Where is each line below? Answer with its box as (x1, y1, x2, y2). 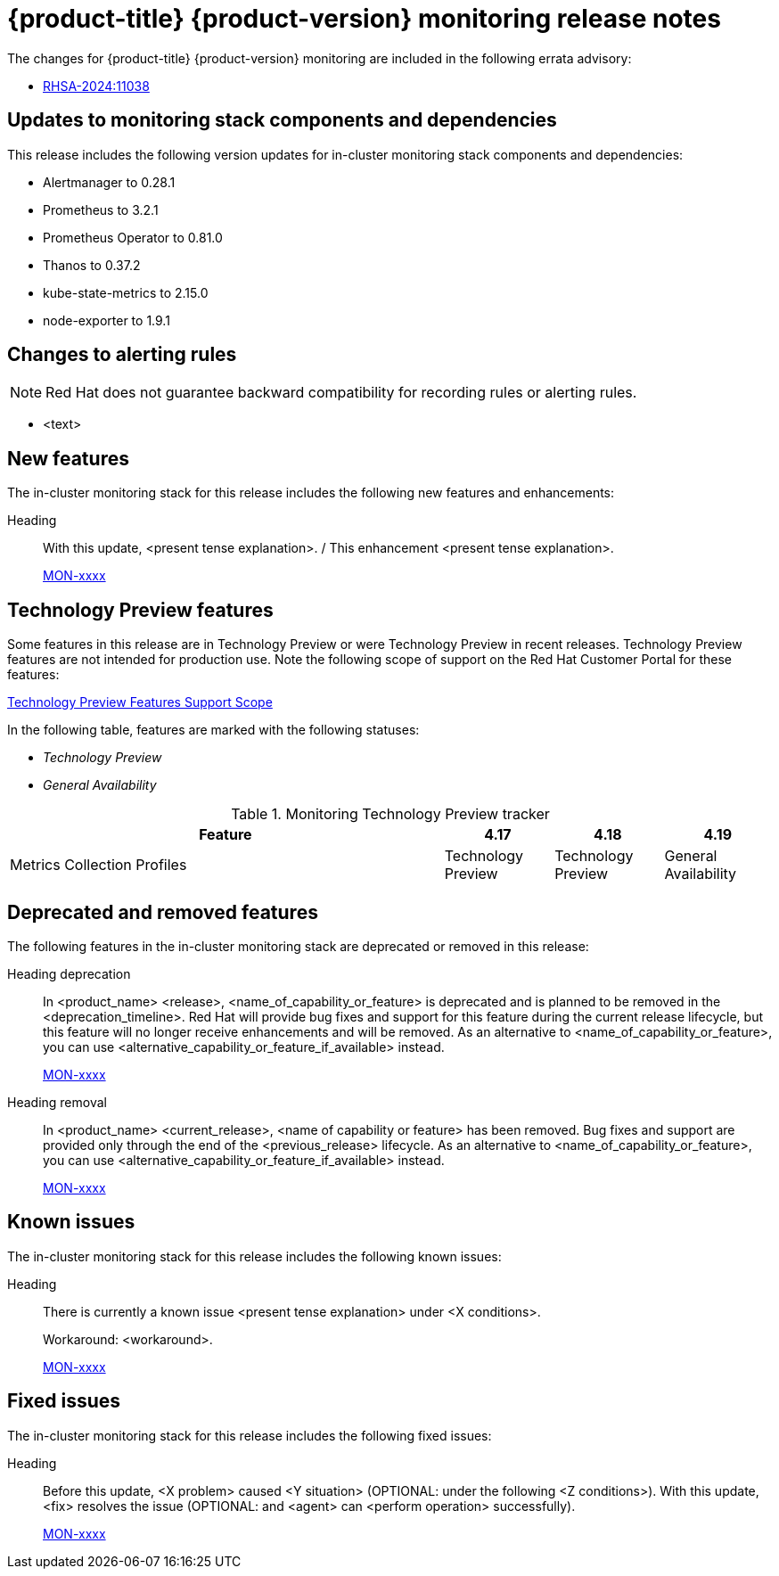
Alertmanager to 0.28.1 (43, 174, 176, 190)
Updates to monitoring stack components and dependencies (7, 109, 557, 132)
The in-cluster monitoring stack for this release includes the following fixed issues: (7, 1427, 492, 1443)
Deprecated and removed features (7, 900, 318, 923)
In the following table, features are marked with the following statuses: (7, 722, 420, 738)
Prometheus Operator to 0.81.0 (43, 229, 223, 245)
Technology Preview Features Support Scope (7, 694, 273, 710)
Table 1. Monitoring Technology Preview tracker (231, 805, 550, 824)
